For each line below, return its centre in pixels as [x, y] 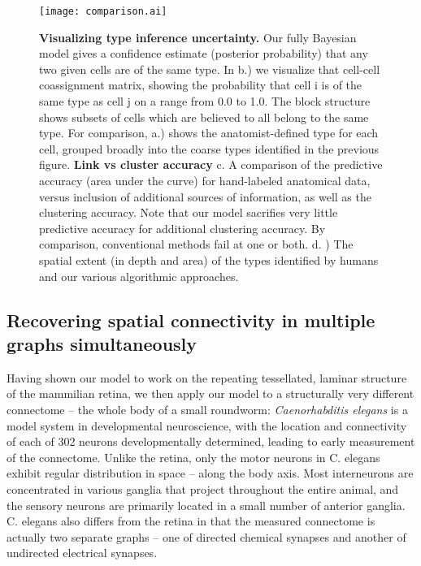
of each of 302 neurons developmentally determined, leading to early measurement [211, 441]
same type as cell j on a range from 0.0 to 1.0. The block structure [205, 101]
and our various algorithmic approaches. [139, 276]
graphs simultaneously [102, 343]
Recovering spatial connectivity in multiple [191, 320]
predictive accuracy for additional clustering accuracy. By [182, 228]
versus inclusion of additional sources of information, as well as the [205, 196]
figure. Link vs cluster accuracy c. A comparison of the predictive [211, 164]
